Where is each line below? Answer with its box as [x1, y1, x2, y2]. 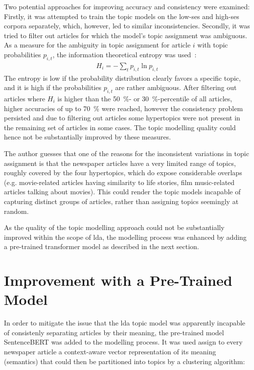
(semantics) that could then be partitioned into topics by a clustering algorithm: [4, 356, 245, 366]
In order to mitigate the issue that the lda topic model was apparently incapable [4, 318, 246, 328]
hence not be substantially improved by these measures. [4, 132, 171, 142]
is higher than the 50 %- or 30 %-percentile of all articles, [57, 93, 232, 103]
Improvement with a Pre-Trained [4, 270, 232, 290]
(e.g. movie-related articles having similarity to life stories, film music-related [4, 177, 235, 187]
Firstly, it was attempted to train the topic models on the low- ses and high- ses [4, 11, 239, 21]
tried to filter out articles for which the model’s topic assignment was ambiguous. [4, 30, 247, 40]
